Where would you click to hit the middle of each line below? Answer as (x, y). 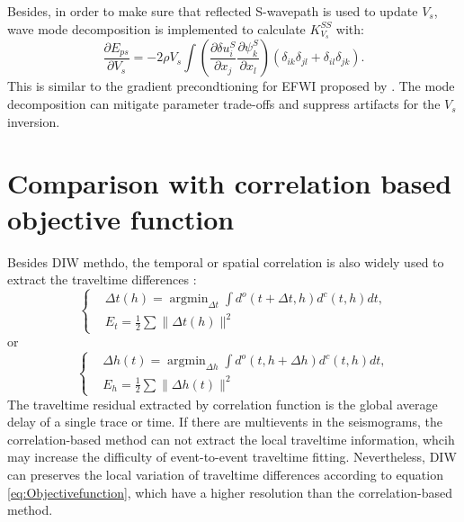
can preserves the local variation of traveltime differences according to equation (225, 475)
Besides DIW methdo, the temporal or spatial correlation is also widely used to (226, 261)
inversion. (34, 121)
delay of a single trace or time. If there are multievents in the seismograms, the (225, 422)
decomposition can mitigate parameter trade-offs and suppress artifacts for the (224, 104)
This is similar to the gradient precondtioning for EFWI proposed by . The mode (231, 86)
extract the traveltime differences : (102, 279)
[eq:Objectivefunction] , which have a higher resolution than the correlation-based (230, 492)
